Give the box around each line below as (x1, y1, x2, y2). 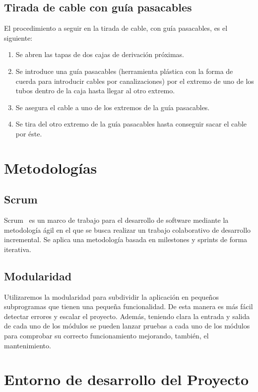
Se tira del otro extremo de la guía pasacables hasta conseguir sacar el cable (15, 119, 247, 129)
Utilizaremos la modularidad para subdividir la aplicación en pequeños (4, 291, 219, 302)
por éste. (15, 128, 42, 138)
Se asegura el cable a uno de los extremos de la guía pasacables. (15, 102, 210, 112)
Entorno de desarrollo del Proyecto (4, 369, 249, 390)
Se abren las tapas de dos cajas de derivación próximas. (15, 49, 185, 60)
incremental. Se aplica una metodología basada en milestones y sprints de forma (4, 234, 248, 245)
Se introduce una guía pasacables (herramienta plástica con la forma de (15, 65, 233, 76)
